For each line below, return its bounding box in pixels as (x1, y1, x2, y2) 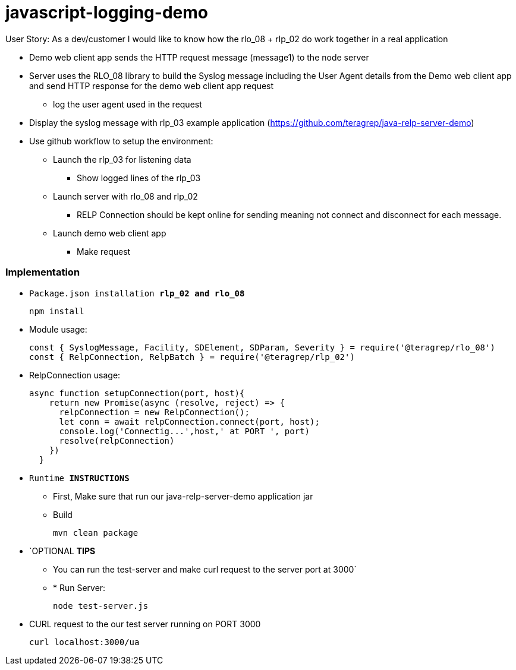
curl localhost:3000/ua (29, 637, 140, 647)
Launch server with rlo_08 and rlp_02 (53, 191, 198, 201)
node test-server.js (53, 601, 149, 611)
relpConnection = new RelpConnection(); (59, 407, 250, 417)
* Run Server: (53, 582, 106, 593)
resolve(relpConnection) (59, 435, 175, 445)
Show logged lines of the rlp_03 (77, 172, 201, 183)
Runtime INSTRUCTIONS (29, 473, 130, 483)
